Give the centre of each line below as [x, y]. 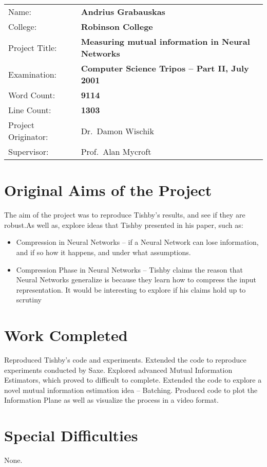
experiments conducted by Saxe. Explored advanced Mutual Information [118, 370]
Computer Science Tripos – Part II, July [165, 68]
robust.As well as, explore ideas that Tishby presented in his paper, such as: [124, 224]
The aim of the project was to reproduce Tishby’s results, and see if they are [125, 215]
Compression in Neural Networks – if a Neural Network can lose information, [137, 242]
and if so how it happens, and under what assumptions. [103, 252]
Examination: [33, 74]
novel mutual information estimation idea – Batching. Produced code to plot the [131, 390]
